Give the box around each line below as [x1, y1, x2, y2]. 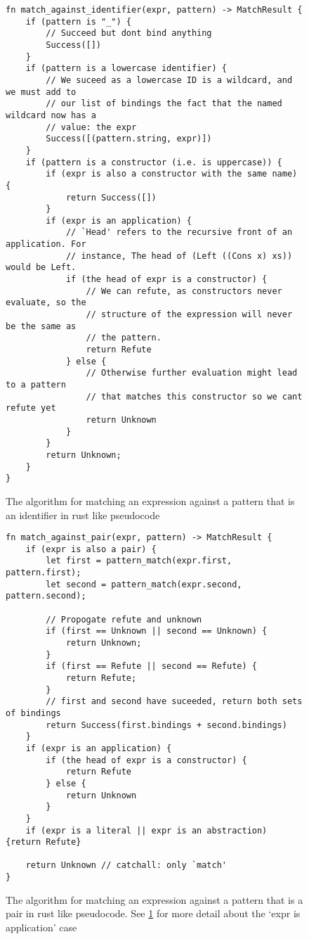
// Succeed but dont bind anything [46, 28, 212, 39]
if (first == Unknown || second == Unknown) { [46, 626, 268, 637]
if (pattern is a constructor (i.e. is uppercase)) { [25, 157, 282, 167]
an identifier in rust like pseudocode [6, 507, 160, 522]
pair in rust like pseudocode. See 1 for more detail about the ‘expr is [6, 906, 301, 921]
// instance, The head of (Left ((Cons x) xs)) [65, 250, 293, 261]
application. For [6, 239, 86, 250]
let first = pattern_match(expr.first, [46, 556, 232, 566]
